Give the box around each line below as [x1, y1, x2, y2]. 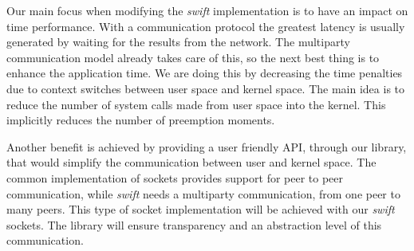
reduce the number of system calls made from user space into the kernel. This [6, 96, 386, 112]
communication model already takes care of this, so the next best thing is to [6, 49, 380, 65]
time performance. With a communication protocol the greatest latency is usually [6, 18, 405, 34]
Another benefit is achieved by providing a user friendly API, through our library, [6, 138, 407, 155]
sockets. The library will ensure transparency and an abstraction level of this [6, 216, 382, 233]
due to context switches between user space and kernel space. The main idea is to [6, 80, 404, 96]
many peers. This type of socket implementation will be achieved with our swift [6, 201, 395, 218]
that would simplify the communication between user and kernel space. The [6, 154, 377, 171]
